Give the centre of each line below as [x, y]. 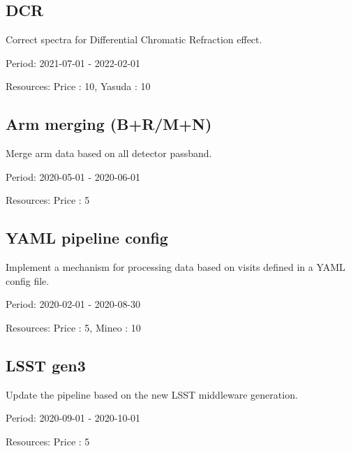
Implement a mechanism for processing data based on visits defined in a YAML [175, 267]
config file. [28, 280]
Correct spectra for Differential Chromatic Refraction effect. [134, 39]
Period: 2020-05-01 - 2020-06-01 [73, 176]
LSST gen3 [46, 365]
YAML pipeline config [87, 238]
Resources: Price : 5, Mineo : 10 [73, 327]
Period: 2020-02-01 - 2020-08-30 [73, 304]
